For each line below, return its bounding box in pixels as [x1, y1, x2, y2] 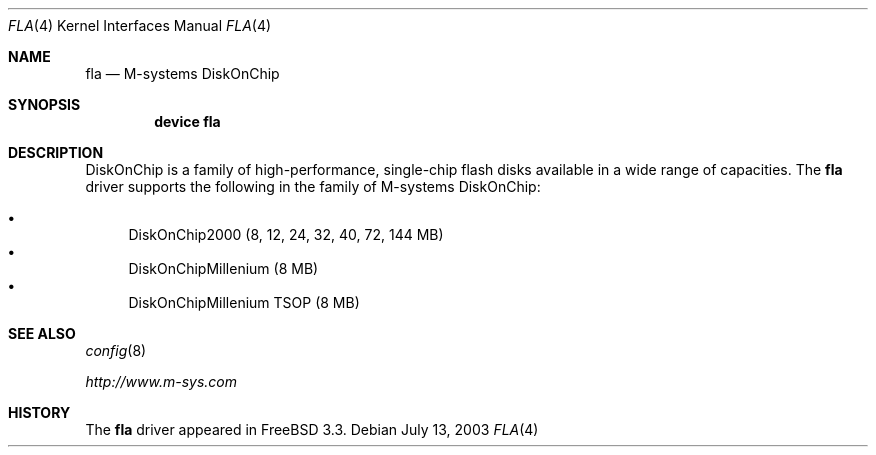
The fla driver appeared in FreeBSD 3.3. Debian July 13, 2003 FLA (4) [85, 421, 539, 438]
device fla [154, 113, 221, 130]
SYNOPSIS [8, 96, 81, 113]
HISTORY [8, 404, 71, 421]
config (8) [85, 342, 147, 359]
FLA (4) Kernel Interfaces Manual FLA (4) [8, 17, 272, 34]
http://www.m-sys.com [85, 373, 237, 390]
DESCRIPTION [8, 144, 104, 161]
